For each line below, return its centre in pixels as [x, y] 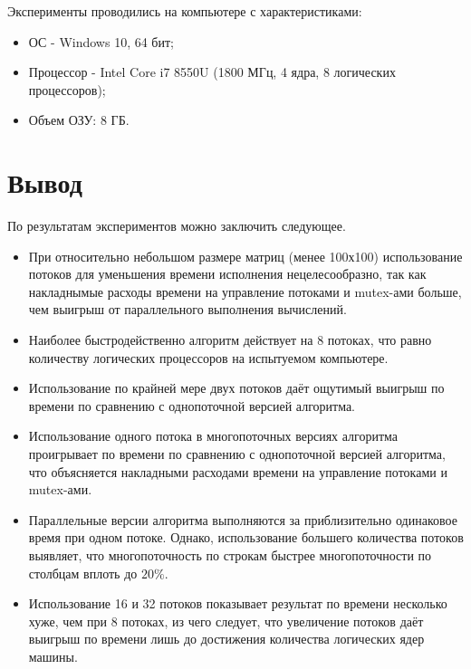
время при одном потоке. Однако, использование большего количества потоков [246, 537]
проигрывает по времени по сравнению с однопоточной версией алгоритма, [237, 454]
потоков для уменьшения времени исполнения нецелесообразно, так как [227, 274]
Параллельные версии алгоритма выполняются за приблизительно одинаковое [243, 519]
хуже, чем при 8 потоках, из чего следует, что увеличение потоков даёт [226, 621]
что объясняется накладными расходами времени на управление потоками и [238, 471]
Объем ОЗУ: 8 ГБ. [79, 120]
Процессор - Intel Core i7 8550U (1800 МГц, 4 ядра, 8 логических [212, 72]
